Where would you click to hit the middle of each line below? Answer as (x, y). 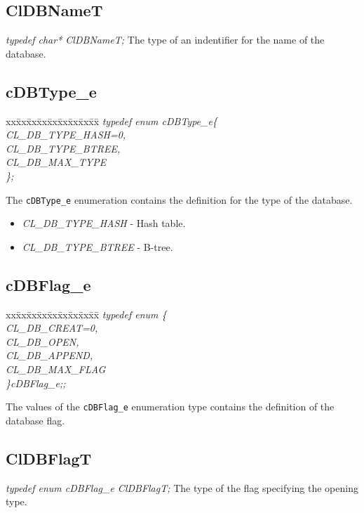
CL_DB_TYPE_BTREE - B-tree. (97, 246)
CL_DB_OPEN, (42, 341)
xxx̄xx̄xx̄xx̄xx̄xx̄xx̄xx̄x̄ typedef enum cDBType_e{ (112, 121)
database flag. (35, 420)
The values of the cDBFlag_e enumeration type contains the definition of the (170, 407)
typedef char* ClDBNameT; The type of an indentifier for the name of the (165, 40)
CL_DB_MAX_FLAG (56, 369)
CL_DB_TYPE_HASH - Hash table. (104, 223)
